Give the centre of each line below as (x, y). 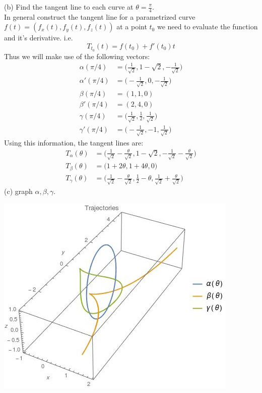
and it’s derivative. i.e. (39, 38)
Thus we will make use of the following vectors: (77, 56)
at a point (132, 27)
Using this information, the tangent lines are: (74, 142)
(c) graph (18, 191)
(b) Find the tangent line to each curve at (69, 7)
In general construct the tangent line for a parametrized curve (100, 16)
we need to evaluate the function (207, 27)
